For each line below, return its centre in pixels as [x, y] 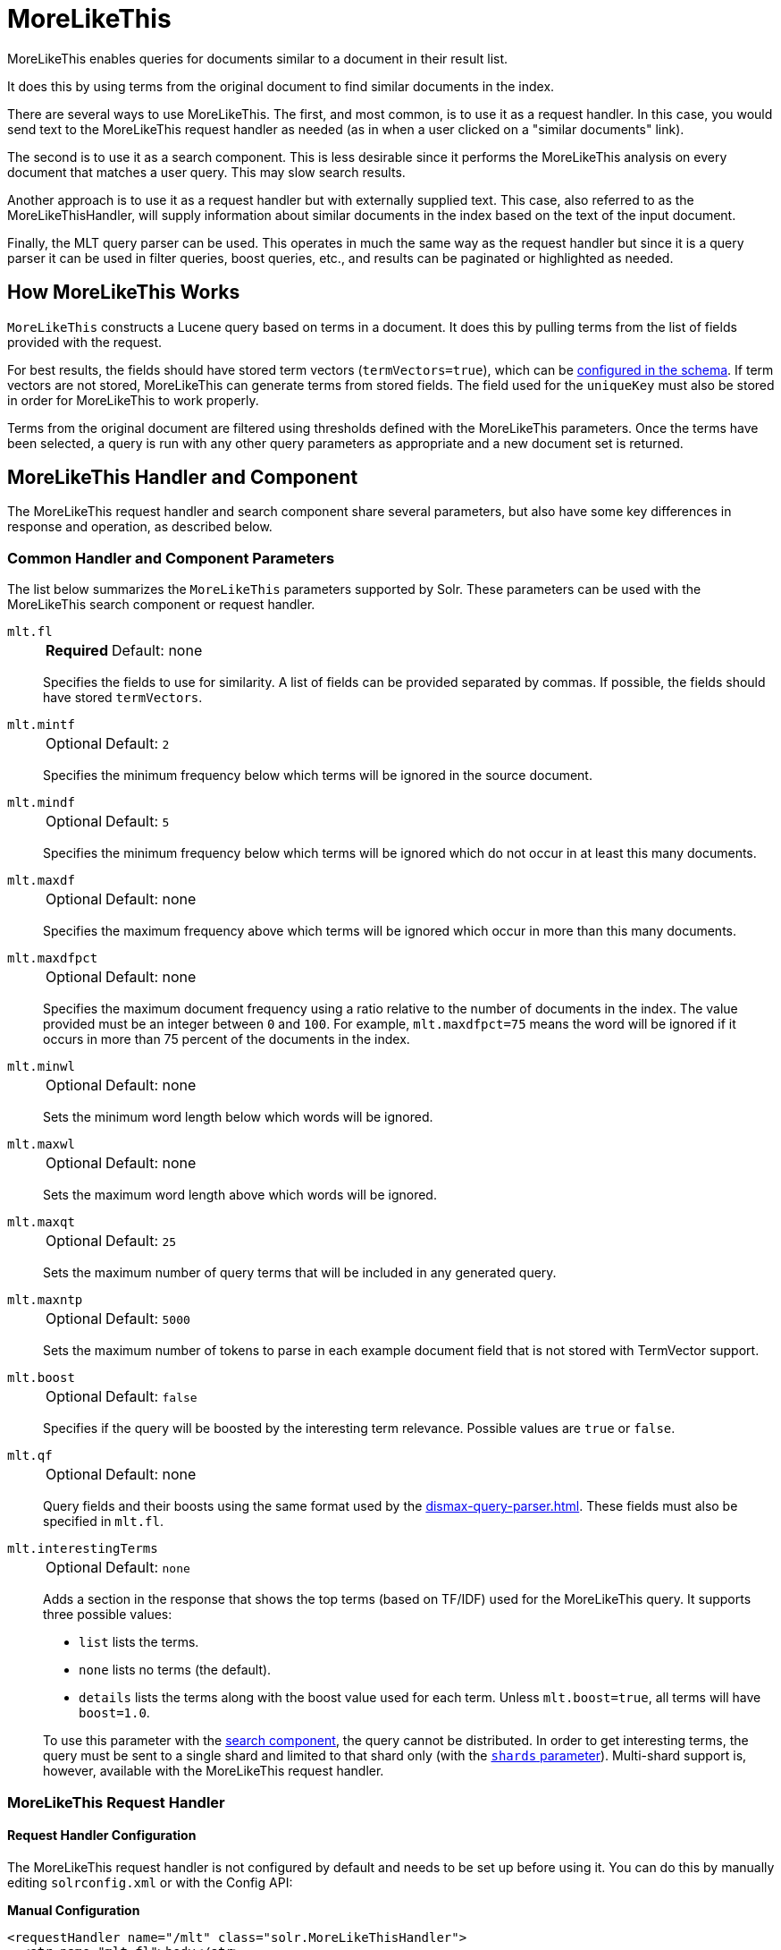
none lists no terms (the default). [175, 1670]
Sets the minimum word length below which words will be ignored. [238, 1117]
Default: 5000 [148, 1319]
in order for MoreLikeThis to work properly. [133, 400]
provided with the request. [85, 342]
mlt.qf [30, 1456]
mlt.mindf [41, 803]
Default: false [151, 1397]
